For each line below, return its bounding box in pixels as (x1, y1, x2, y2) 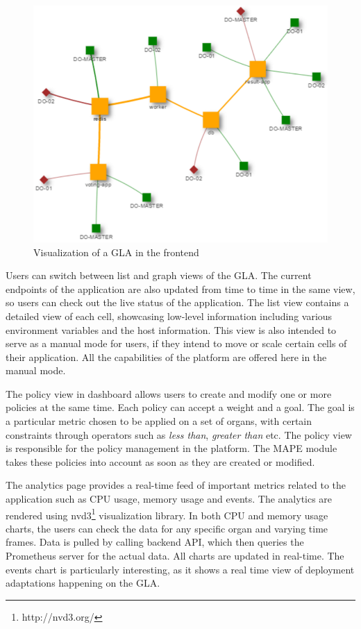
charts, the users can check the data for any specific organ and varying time (6, 521, 328, 535)
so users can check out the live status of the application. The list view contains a (6, 295, 349, 310)
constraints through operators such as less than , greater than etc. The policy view (6, 427, 352, 442)
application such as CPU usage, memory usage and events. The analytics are (6, 492, 333, 506)
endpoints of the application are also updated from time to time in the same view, (6, 281, 355, 296)
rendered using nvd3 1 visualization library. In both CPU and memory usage (6, 505, 328, 522)
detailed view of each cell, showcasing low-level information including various (6, 308, 333, 323)
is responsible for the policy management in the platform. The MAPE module (6, 441, 337, 455)
